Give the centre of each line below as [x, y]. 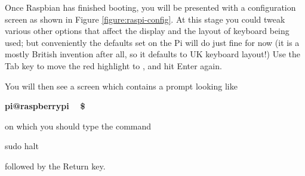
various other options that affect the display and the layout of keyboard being [147, 31]
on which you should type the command [78, 126]
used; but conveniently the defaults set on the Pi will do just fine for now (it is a [152, 42]
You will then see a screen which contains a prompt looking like [121, 86]
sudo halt [22, 146]
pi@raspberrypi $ [45, 106]
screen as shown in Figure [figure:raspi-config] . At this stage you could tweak [145, 19]
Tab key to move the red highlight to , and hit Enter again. [113, 65]
